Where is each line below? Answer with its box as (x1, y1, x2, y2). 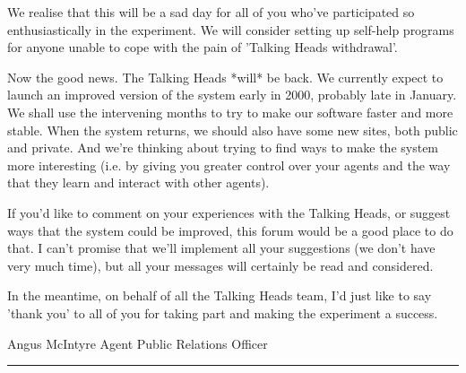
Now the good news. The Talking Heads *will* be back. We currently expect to (7, 67, 444, 86)
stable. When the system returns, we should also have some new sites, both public (7, 120, 458, 139)
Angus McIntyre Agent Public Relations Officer (7, 334, 268, 352)
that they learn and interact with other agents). (7, 173, 270, 192)
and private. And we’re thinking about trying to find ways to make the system (7, 138, 439, 157)
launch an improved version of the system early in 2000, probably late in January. (7, 85, 457, 104)
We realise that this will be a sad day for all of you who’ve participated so (7, 3, 415, 21)
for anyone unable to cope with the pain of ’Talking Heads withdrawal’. (7, 38, 398, 56)
